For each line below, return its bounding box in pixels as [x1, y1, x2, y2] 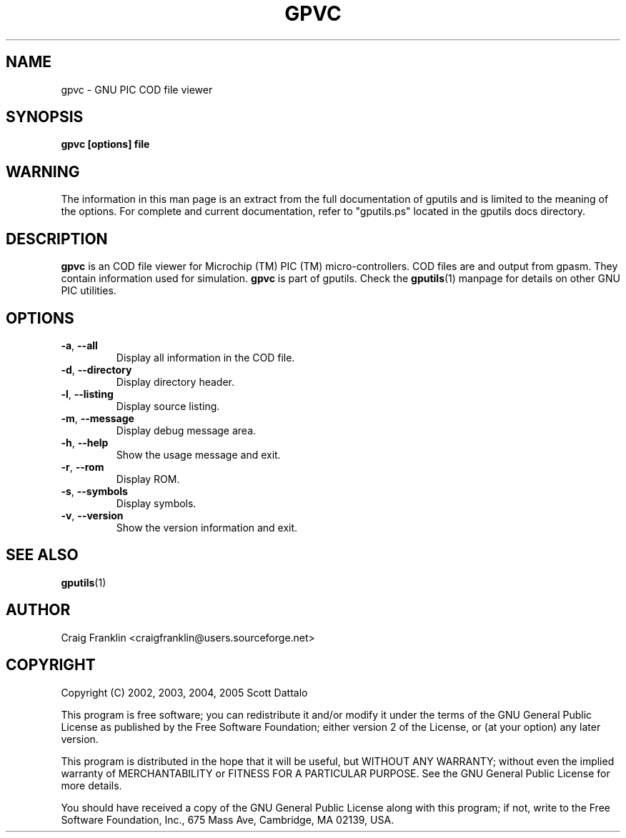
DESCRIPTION [6, 229, 108, 248]
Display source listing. [116, 399, 220, 412]
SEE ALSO [6, 546, 79, 564]
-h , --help [61, 436, 109, 449]
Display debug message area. [116, 424, 257, 437]
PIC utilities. [61, 284, 116, 297]
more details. [61, 779, 122, 792]
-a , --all [61, 339, 98, 351]
